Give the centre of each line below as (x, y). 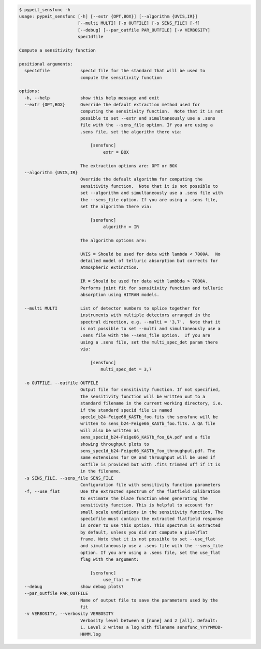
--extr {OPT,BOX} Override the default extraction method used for (112, 105)
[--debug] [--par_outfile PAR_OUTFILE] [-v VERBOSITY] (144, 30)
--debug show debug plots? (74, 586)
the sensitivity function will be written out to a (143, 396)
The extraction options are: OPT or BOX (129, 166)
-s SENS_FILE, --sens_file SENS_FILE (69, 478)
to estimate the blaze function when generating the (144, 498)
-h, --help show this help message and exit (92, 98)
